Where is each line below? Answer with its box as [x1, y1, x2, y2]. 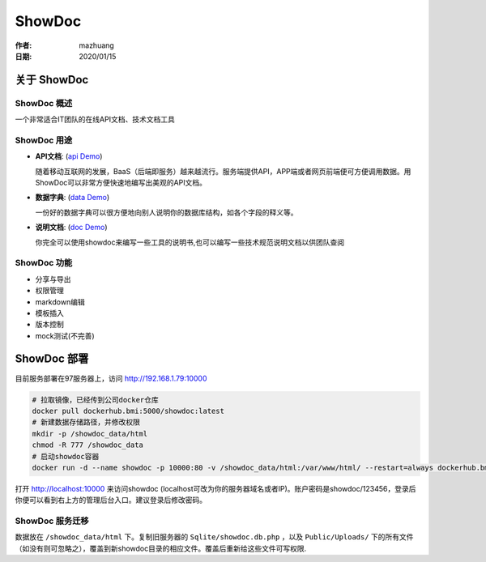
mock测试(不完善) [35, 330, 95, 340]
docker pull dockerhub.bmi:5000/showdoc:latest [32, 406, 224, 415]
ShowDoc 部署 [15, 352, 89, 366]
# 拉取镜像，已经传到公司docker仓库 [32, 395, 160, 404]
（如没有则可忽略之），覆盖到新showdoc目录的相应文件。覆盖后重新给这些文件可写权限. [15, 543, 307, 553]
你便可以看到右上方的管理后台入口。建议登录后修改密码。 [15, 495, 207, 505]
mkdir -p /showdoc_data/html [32, 429, 148, 438]
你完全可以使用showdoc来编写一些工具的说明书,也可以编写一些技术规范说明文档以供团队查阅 [35, 237, 345, 247]
